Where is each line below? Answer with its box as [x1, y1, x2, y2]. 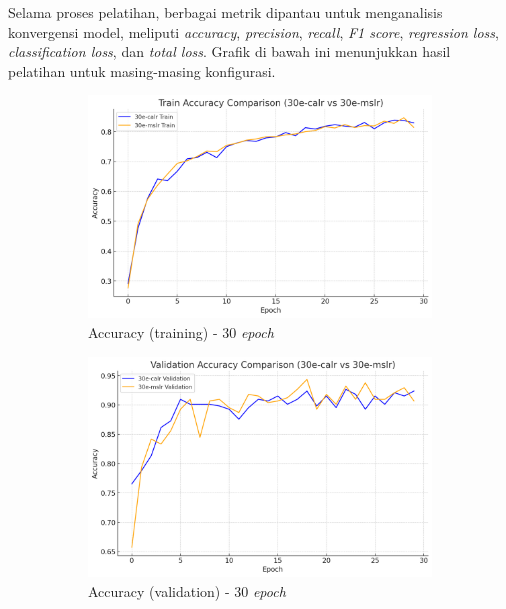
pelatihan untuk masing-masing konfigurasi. [8, 60, 276, 81]
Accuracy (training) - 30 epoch [88, 322, 274, 343]
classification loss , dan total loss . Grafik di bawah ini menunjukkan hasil [8, 41, 451, 62]
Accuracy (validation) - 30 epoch [88, 580, 286, 601]
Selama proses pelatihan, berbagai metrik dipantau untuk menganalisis [8, 2, 443, 22]
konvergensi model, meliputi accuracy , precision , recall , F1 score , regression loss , [8, 21, 499, 42]
